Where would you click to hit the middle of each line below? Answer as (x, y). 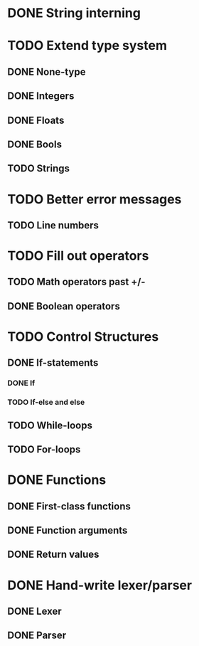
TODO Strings (38, 169)
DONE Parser (37, 636)
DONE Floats (36, 120)
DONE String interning (74, 13)
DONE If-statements (53, 363)
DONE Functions (57, 480)
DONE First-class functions (69, 506)
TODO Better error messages (95, 199)
